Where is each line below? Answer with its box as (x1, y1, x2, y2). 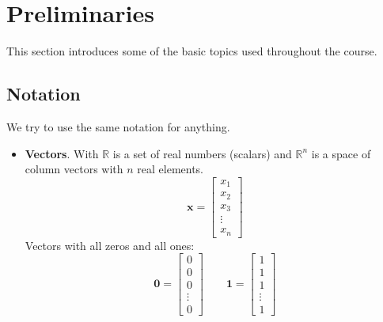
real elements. (137, 161, 204, 177)
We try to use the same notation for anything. (6, 118, 230, 134)
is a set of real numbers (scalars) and (112, 145, 292, 161)
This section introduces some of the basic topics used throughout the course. (6, 43, 377, 59)
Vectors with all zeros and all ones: (25, 237, 195, 253)
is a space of (311, 145, 371, 161)
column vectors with (25, 161, 123, 177)
